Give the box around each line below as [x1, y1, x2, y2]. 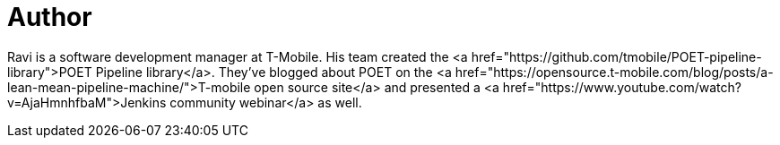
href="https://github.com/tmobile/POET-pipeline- [471, 48, 762, 64]
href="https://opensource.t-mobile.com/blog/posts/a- [455, 64, 774, 80]
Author [7, 2, 92, 32]
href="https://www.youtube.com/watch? [502, 79, 741, 95]
